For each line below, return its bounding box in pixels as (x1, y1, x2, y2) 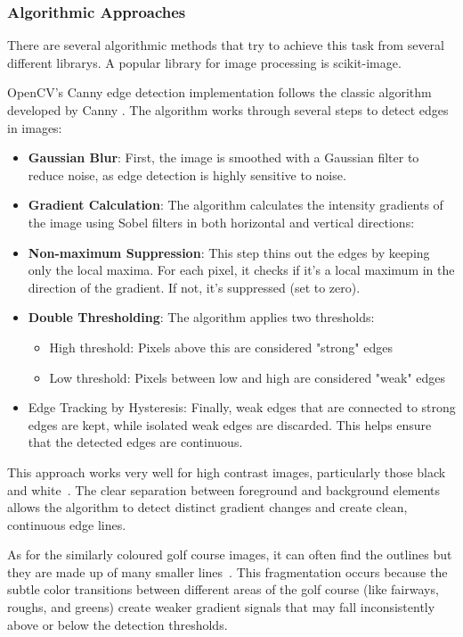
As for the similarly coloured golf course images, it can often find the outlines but (7, 545, 452, 564)
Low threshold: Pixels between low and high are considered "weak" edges (49, 368, 446, 386)
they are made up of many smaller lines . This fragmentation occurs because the (7, 562, 448, 581)
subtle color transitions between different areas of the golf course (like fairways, (7, 580, 439, 599)
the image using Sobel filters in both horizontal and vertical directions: (28, 212, 415, 231)
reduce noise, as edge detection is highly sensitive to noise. (28, 165, 346, 184)
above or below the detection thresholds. (7, 615, 228, 633)
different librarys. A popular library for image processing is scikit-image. (7, 53, 402, 71)
